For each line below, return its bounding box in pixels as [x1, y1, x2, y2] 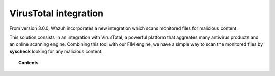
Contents [18, 60, 39, 66]
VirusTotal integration [9, 8, 104, 19]
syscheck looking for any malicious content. [9, 48, 103, 54]
